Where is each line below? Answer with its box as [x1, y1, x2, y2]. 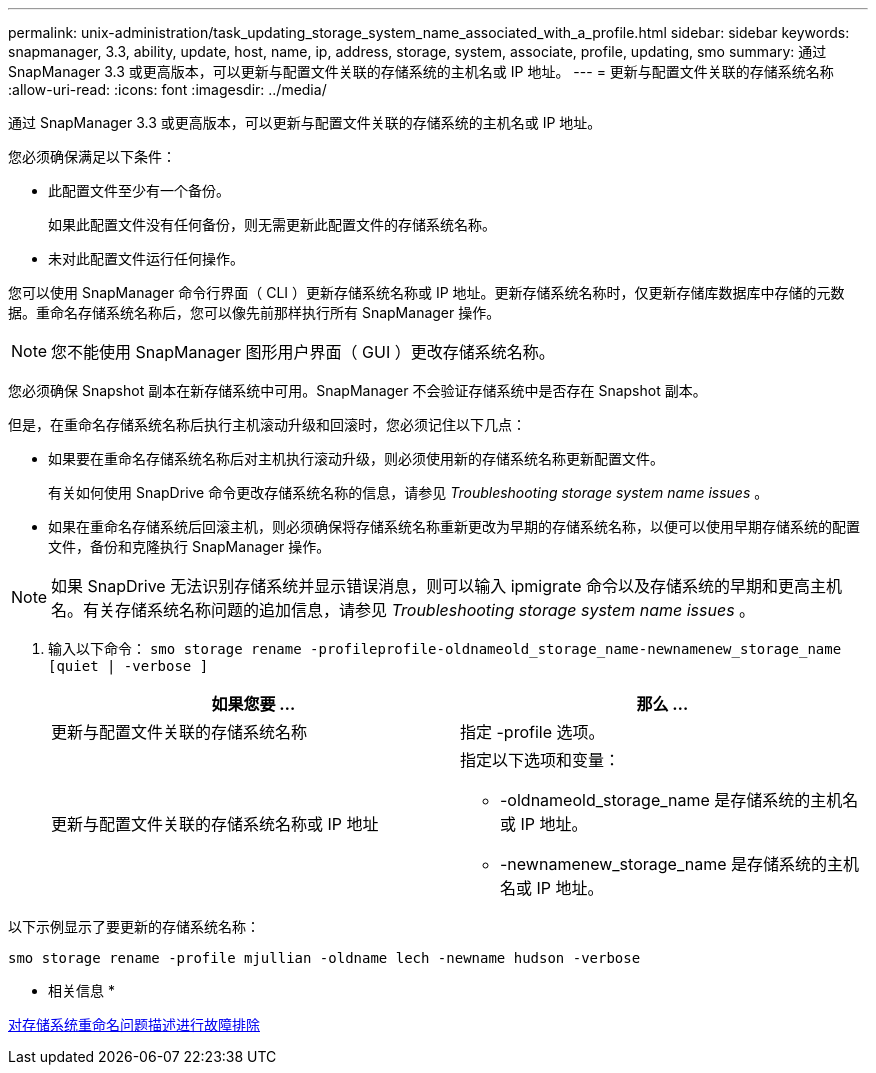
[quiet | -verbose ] [48, 658, 209, 674]
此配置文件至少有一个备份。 [48, 182, 230, 199]
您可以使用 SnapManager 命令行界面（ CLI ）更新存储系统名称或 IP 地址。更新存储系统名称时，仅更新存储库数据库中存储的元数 [8, 284, 845, 301]
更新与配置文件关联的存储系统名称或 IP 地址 [51, 814, 379, 834]
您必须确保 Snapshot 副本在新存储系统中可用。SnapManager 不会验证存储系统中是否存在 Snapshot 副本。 [8, 382, 707, 399]
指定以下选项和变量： [460, 750, 621, 770]
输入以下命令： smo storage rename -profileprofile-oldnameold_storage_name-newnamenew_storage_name [48, 640, 842, 657]
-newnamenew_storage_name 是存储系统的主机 [500, 854, 859, 874]
